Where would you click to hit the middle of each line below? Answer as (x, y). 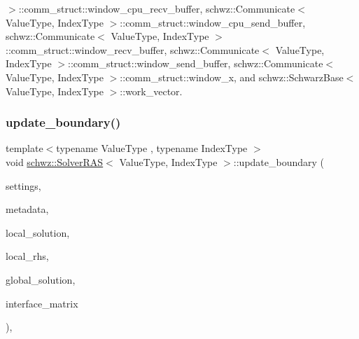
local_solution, (38, 232)
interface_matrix (42, 303)
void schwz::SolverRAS (55, 161)
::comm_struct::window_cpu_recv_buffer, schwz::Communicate (157, 8)
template (24, 148)
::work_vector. (151, 91)
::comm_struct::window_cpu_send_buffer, (213, 22)
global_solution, (41, 279)
